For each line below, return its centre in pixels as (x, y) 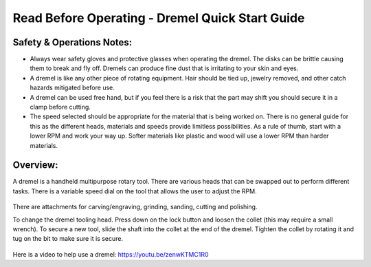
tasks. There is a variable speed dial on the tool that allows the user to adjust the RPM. (135, 191)
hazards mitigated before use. (72, 88)
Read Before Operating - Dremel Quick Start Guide (159, 18)
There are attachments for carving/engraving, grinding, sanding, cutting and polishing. (135, 207)
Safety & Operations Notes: (72, 42)
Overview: (35, 165)
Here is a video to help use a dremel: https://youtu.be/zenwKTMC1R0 (111, 254)
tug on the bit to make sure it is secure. (68, 239)
